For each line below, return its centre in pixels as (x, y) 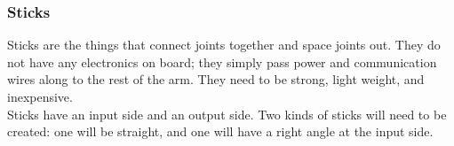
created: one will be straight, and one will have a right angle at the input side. (220, 131)
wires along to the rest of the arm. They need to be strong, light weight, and (216, 79)
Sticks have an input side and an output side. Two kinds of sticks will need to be (227, 114)
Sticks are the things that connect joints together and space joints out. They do (224, 45)
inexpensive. (40, 96)
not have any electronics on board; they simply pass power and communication (222, 61)
